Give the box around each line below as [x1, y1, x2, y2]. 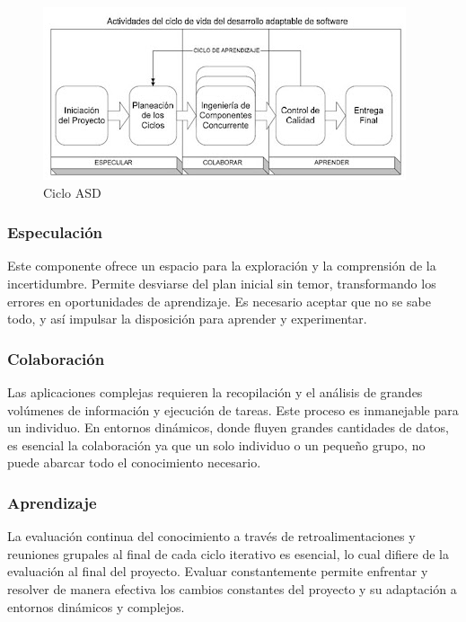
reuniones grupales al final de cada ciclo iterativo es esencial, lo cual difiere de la [7, 544, 449, 563]
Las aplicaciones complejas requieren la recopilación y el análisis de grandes [7, 383, 423, 401]
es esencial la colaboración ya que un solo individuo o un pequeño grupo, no [7, 435, 426, 454]
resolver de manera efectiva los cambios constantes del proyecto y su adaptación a [7, 579, 457, 598]
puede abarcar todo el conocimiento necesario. [7, 453, 261, 472]
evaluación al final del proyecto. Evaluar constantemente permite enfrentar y [7, 562, 428, 581]
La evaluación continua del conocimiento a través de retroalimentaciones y [7, 527, 416, 546]
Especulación [7, 221, 103, 244]
